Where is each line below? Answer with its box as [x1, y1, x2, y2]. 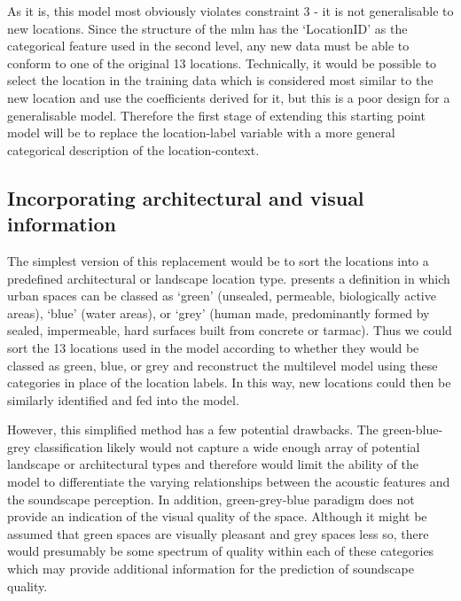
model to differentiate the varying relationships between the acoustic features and [7, 472, 450, 491]
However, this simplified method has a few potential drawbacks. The [7, 420, 379, 439]
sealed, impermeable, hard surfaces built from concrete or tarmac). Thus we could [7, 321, 452, 340]
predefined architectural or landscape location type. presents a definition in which [7, 269, 450, 287]
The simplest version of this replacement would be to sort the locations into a [7, 251, 429, 269]
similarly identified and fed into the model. [7, 390, 239, 409]
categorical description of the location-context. [7, 140, 260, 159]
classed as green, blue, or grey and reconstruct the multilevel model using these [7, 355, 438, 374]
